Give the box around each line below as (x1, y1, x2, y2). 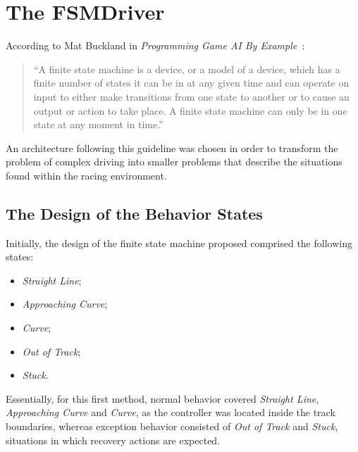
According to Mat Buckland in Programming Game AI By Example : (6, 38, 305, 53)
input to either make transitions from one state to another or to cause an (33, 89, 350, 103)
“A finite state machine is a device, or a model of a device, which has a (33, 61, 340, 76)
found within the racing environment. (6, 168, 167, 182)
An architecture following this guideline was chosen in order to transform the (6, 140, 338, 155)
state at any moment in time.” (33, 117, 163, 132)
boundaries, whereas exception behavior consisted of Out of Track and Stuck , (6, 419, 338, 434)
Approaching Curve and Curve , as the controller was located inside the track (6, 405, 335, 420)
